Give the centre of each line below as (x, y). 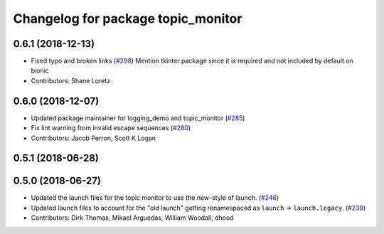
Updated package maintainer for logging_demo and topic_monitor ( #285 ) (138, 118)
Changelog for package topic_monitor (128, 18)
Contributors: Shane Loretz (70, 80)
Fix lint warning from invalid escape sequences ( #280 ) (111, 128)
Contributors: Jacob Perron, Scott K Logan (94, 138)
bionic (40, 70)
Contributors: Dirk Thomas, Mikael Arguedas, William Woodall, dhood (132, 218)
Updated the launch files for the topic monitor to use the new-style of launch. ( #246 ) (155, 198)
